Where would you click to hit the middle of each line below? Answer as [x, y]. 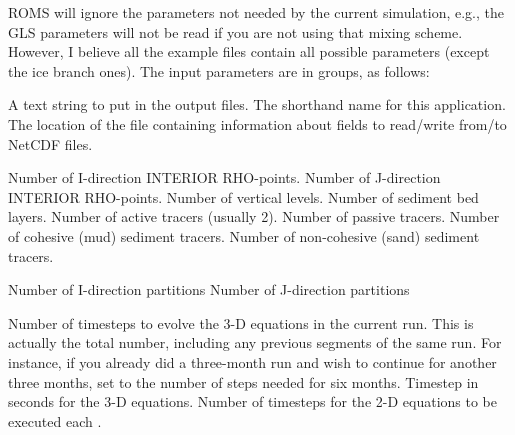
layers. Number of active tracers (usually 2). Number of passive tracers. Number [254, 216]
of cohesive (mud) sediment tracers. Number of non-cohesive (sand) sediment [244, 235]
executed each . [55, 420]
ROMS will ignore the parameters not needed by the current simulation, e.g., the [256, 12]
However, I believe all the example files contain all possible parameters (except [249, 51]
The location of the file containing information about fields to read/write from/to [257, 123]
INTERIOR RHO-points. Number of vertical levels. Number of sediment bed [243, 196]
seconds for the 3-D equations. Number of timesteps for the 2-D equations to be [252, 401]
